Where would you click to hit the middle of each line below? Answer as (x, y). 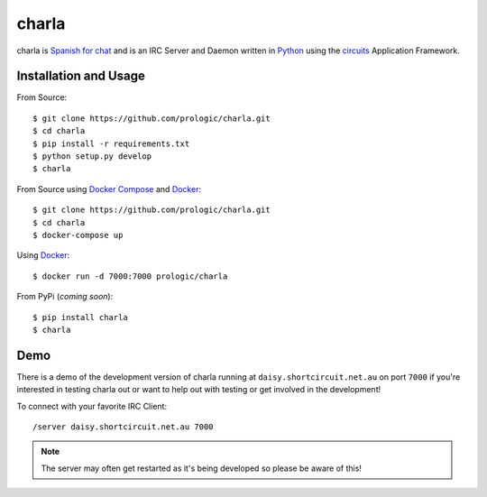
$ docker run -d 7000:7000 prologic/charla (130, 276)
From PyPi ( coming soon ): (65, 297)
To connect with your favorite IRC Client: (92, 406)
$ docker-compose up (78, 235)
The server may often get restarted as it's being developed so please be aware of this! (202, 468)
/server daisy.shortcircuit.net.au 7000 (123, 427)
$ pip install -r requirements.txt (111, 143)
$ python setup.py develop (92, 156)
